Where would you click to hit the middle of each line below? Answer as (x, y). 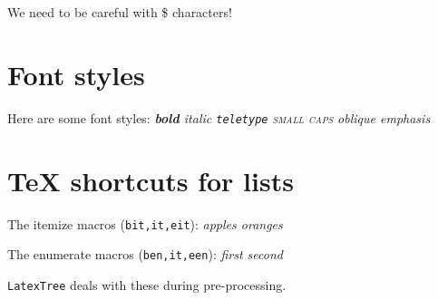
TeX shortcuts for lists (151, 180)
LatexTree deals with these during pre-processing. (147, 284)
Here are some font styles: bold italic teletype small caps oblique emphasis (219, 117)
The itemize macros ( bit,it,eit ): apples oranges (145, 223)
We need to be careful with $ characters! (120, 12)
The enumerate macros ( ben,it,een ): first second (145, 254)
